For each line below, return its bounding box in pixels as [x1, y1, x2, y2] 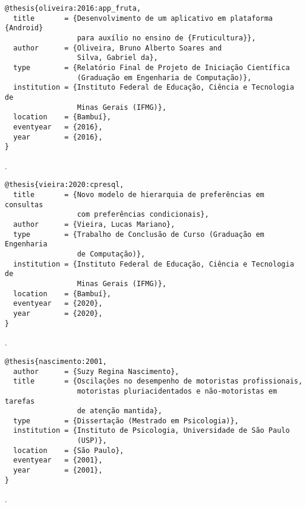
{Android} [5, 24, 43, 33]
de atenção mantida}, [77, 407, 162, 416]
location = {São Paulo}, [13, 446, 124, 455]
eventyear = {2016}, [13, 122, 103, 131]
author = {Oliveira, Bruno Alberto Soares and [13, 43, 222, 52]
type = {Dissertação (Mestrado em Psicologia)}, [13, 416, 239, 425]
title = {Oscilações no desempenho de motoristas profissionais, [13, 377, 303, 386]
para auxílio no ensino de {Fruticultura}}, [77, 33, 256, 42]
